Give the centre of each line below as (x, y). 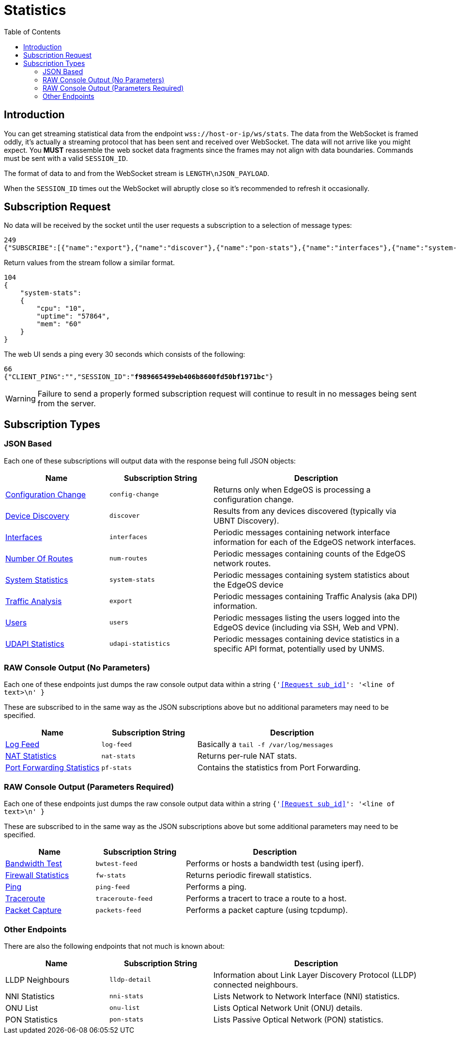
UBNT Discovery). (246, 520)
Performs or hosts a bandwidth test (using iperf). (275, 864)
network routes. (242, 563)
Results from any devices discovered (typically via (305, 511)
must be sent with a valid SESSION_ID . (66, 158)
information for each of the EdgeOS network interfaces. (315, 542)
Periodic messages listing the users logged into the (307, 617)
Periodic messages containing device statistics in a (307, 639)
